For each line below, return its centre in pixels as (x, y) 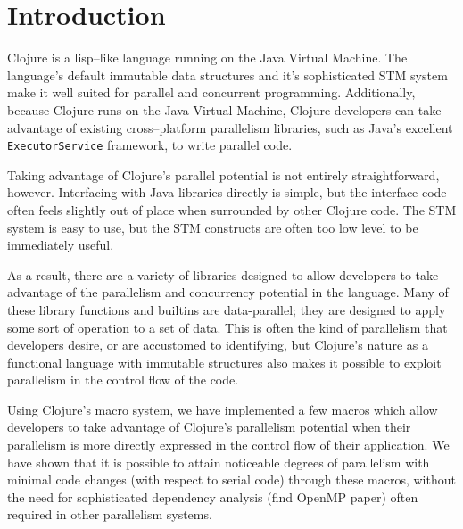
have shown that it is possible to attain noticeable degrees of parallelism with (219, 462)
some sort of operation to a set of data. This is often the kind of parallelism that (227, 327)
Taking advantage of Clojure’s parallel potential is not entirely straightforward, (223, 174)
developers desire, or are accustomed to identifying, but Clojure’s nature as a (218, 345)
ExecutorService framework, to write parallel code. (150, 145)
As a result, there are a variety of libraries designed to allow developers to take (223, 274)
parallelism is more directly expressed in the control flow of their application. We (228, 445)
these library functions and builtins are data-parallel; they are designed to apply (227, 309)
